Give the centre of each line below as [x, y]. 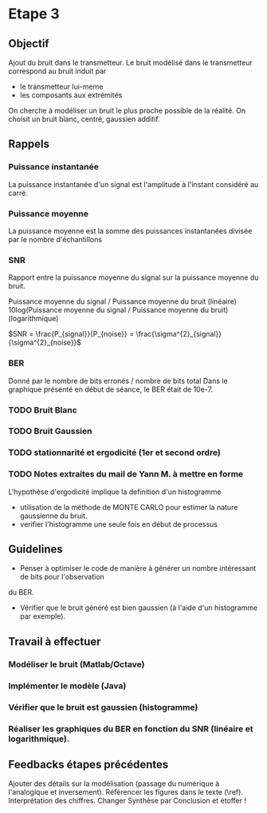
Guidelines [35, 550]
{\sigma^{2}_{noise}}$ [45, 343]
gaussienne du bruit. [53, 516]
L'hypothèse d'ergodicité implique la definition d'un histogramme [115, 492]
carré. [18, 193]
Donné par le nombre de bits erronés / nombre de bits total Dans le [118, 381]
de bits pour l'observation [62, 577]
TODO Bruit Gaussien [50, 431]
